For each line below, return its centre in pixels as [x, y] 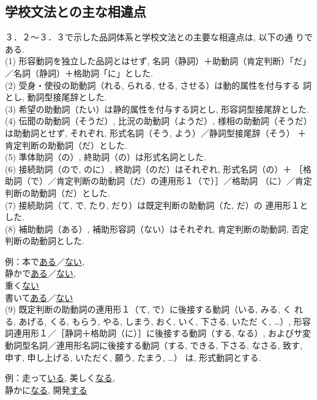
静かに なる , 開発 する [46, 389]
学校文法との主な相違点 [76, 11]
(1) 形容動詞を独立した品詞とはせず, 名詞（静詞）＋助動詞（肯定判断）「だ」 [158, 61]
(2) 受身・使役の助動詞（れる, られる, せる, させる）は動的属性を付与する [153, 85]
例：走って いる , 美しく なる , [60, 378]
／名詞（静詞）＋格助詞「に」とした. [79, 72]
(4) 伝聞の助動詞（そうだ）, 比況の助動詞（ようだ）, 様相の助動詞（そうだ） [158, 121]
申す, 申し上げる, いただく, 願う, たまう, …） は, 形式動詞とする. [133, 357]
